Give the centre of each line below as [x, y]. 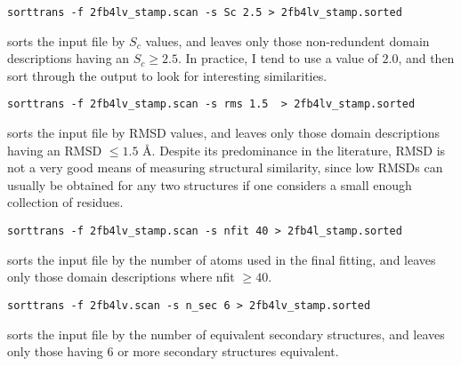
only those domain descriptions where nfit [121, 277]
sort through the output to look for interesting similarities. [167, 75]
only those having [55, 351]
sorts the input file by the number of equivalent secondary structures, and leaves [226, 334]
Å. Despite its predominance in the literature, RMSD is [294, 150]
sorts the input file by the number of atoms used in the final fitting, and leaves [222, 259]
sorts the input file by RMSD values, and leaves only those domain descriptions [223, 133]
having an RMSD [55, 150]
